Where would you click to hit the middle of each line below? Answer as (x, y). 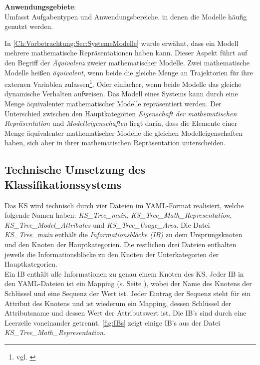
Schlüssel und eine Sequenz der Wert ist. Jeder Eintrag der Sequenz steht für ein (128, 293)
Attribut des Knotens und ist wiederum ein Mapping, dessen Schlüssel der (118, 303)
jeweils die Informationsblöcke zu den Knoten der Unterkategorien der (112, 254)
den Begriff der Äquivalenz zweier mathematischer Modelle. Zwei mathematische (127, 62)
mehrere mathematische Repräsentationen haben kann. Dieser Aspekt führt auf (126, 53)
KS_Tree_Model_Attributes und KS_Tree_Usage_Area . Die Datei (107, 224)
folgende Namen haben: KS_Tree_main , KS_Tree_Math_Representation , (118, 215)
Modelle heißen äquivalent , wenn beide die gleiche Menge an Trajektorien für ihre (129, 72)
